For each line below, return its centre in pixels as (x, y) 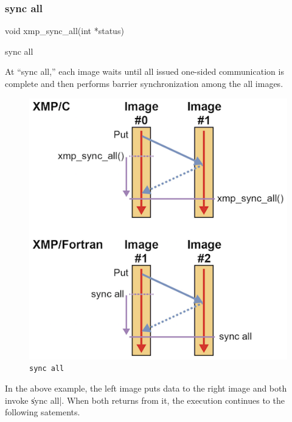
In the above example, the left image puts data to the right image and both (146, 388)
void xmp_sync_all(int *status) (64, 31)
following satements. (43, 412)
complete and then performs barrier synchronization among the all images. (144, 83)
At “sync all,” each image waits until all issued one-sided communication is (144, 71)
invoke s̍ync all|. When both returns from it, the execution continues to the (145, 400)
